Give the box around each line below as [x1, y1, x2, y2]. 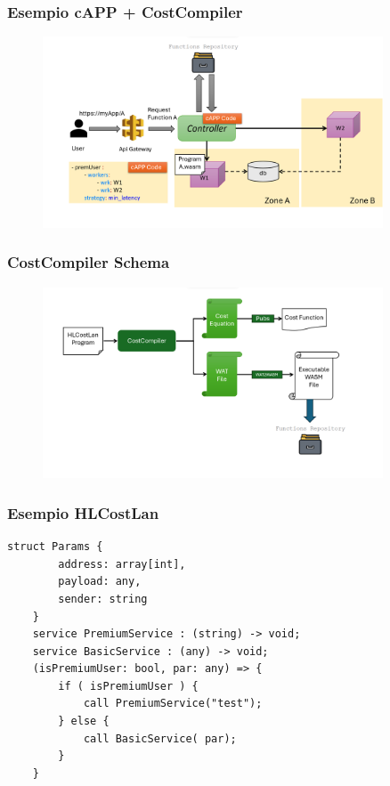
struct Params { [7, 540, 103, 554]
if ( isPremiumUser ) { [58, 679, 199, 693]
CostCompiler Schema [7, 251, 170, 273]
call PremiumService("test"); [83, 697, 263, 710]
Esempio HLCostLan [7, 501, 159, 523]
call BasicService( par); [83, 732, 237, 745]
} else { [58, 715, 110, 728]
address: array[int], [58, 557, 186, 571]
